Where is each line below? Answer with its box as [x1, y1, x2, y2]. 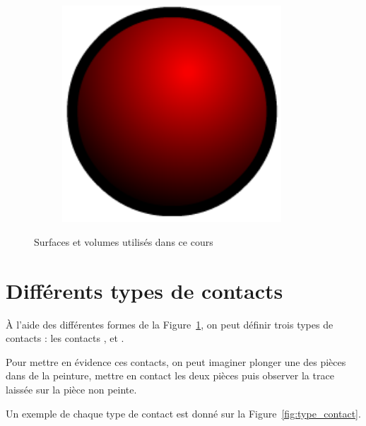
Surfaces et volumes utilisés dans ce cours [34, 234, 213, 249]
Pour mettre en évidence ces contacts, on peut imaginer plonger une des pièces [6, 354, 346, 369]
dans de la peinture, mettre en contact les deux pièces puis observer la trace [6, 368, 334, 383]
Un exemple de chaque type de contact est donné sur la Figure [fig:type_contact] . [6, 406, 361, 420]
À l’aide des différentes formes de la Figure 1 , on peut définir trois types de [6, 316, 333, 331]
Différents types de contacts [6, 276, 283, 304]
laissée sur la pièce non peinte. [6, 382, 137, 397]
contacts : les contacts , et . [6, 331, 124, 345]
